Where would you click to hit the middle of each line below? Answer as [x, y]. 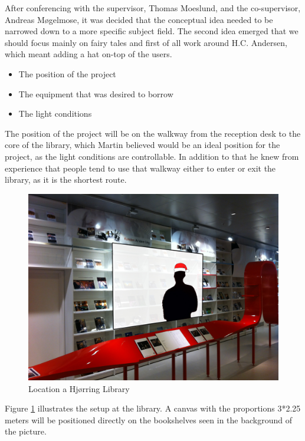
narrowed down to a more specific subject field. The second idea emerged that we [152, 31]
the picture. [26, 431]
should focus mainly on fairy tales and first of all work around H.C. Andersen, [146, 42]
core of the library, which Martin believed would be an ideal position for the [142, 145]
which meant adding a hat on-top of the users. [88, 54]
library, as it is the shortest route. [66, 180]
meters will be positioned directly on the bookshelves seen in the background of [149, 419]
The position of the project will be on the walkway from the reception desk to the [153, 133]
